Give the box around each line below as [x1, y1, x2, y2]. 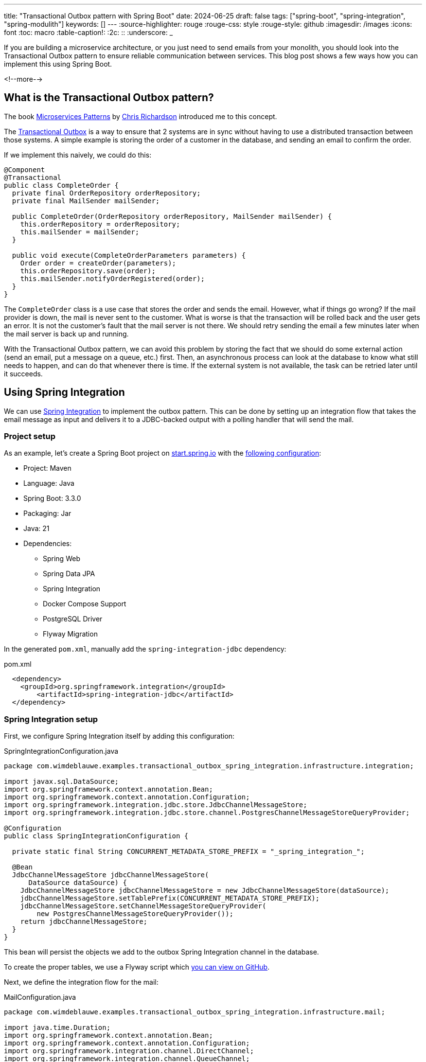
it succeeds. [4, 369, 43, 378]
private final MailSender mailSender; [12, 196, 160, 205]
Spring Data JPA [43, 569, 95, 578]
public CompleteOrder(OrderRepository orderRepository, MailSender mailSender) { [12, 212, 332, 220]
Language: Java [23, 479, 74, 488]
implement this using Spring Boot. [4, 60, 112, 68]
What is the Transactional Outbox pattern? [4, 91, 214, 104]
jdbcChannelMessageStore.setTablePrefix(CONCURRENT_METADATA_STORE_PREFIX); [20, 894, 320, 903]
